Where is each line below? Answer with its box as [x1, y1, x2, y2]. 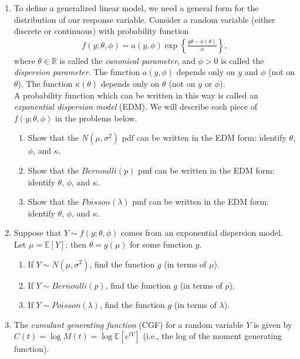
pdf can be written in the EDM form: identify [122, 131, 286, 144]
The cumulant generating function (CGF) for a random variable [14, 318, 244, 330]
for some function [130, 238, 193, 250]
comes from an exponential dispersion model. [121, 226, 283, 239]
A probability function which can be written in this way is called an [14, 89, 258, 101]
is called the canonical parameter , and [59, 54, 195, 66]
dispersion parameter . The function [14, 66, 140, 78]
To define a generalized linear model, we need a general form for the [14, 2, 259, 13]
